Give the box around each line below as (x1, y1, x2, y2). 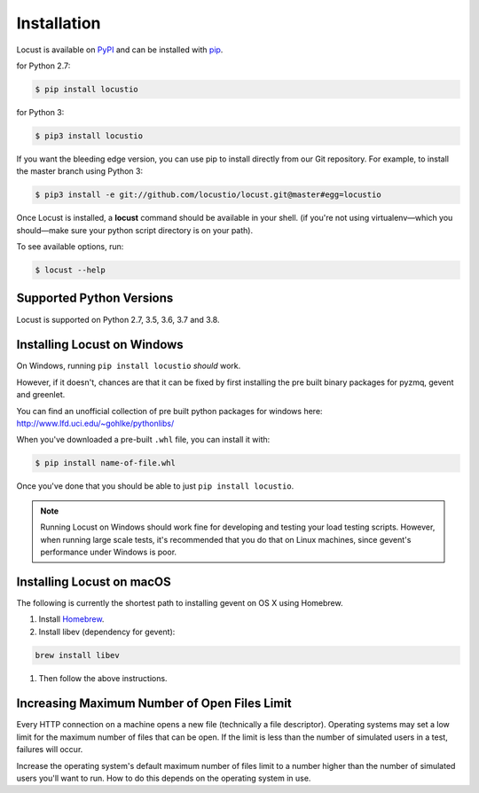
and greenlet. (16, 389, 66, 400)
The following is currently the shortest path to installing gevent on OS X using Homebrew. (16, 597, 343, 608)
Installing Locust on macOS (16, 574, 172, 589)
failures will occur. (16, 744, 83, 755)
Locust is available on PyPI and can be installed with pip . (16, 44, 224, 55)
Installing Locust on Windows (16, 337, 184, 352)
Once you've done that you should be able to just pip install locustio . (16, 481, 294, 491)
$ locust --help (35, 265, 106, 275)
